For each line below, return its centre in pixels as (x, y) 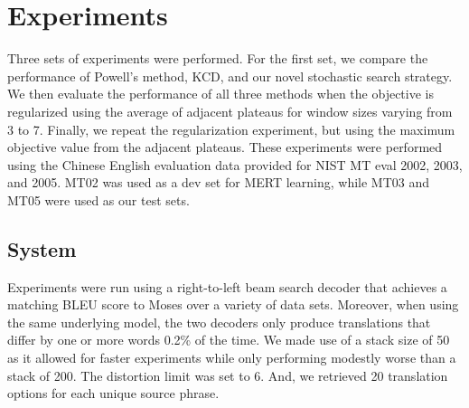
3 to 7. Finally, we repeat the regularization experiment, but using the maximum (231, 129)
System (42, 248)
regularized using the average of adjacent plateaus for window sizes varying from (230, 111)
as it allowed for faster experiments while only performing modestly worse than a (232, 358)
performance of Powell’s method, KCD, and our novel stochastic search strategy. (230, 76)
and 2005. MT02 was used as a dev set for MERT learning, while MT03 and (219, 182)
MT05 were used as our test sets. (98, 199)
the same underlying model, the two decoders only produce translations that (219, 322)
